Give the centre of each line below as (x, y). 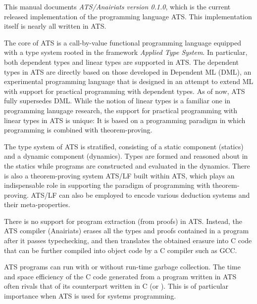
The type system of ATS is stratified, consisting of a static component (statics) (124, 146)
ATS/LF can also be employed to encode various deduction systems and (140, 195)
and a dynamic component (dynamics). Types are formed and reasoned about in (126, 156)
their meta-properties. (37, 204)
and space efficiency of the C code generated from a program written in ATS (120, 276)
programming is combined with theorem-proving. (78, 130)
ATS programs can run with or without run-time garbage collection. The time (122, 267)
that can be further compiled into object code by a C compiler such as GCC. (121, 250)
